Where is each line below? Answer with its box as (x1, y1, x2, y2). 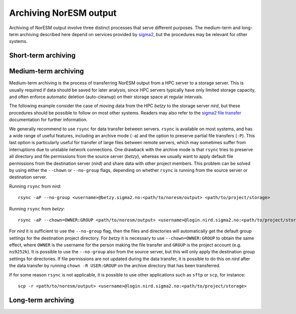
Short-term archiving (9, 51, 76, 60)
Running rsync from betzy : (9, 205, 65, 212)
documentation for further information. (9, 117, 88, 123)
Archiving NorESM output (9, 7, 117, 18)
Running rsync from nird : (9, 183, 62, 189)
